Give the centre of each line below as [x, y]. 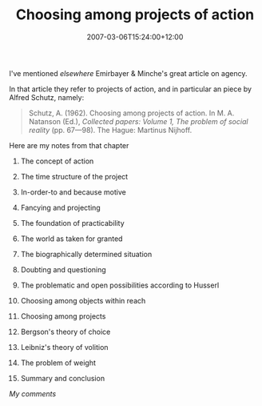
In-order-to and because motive [73, 192]
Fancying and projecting [60, 207]
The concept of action [57, 161]
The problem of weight [58, 363]
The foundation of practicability [72, 223]
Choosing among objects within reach [83, 300]
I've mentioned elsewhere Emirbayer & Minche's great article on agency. [128, 73]
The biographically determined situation [86, 254]
